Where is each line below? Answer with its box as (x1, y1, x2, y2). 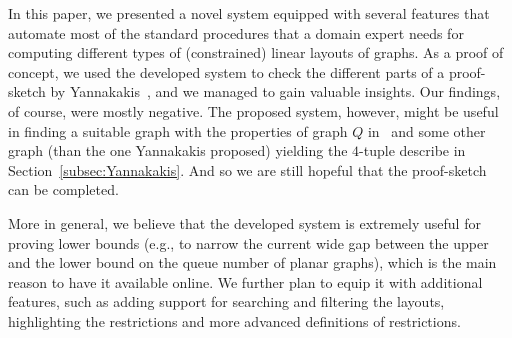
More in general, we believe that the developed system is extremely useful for (8, 212, 481, 233)
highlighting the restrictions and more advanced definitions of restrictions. (8, 310, 461, 331)
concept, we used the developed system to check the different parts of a (8, 61, 445, 82)
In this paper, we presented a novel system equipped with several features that (8, 3, 490, 23)
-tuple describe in (359, 140, 466, 161)
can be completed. (8, 179, 119, 200)
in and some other (367, 120, 486, 141)
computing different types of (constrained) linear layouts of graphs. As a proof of (8, 42, 504, 63)
